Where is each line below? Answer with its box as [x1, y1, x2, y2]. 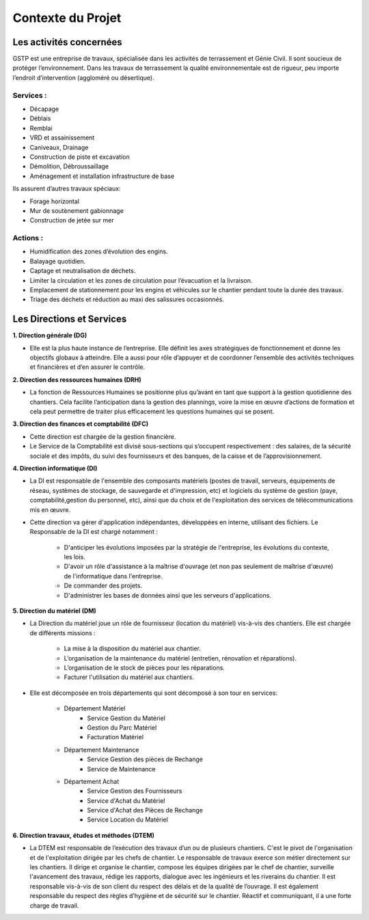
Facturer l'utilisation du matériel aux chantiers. [64, 673, 195, 681]
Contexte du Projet [12, 10, 122, 25]
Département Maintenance [64, 745, 139, 754]
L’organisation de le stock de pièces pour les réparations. [64, 664, 225, 672]
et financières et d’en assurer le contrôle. [29, 363, 146, 371]
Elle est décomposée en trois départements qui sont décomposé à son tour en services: [29, 689, 278, 697]
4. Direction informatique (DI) [12, 464, 98, 472]
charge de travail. [29, 901, 79, 910]
